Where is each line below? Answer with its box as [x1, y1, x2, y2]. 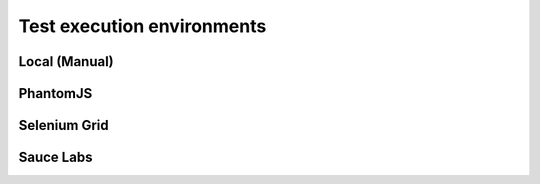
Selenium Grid [18, 117, 109, 134]
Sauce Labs [18, 149, 93, 166]
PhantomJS [18, 85, 93, 102]
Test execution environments [18, 15, 267, 37]
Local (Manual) [18, 53, 114, 70]
